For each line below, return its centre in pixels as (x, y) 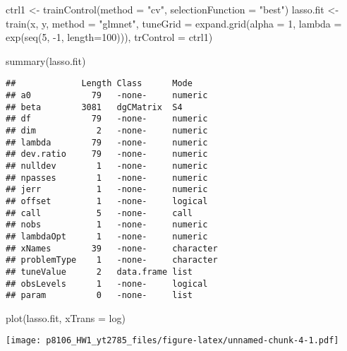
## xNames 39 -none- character (112, 248)
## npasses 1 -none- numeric (107, 178)
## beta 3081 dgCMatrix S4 (94, 107)
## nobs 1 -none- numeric (107, 225)
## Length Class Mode (99, 84)
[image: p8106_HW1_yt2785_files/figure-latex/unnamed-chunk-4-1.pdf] (172, 341)
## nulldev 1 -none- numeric (107, 166)
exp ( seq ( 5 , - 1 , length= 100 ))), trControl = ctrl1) (109, 37)
